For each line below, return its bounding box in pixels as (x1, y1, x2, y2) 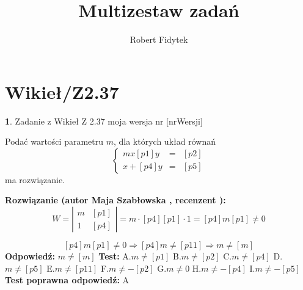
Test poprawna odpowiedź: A (5, 274, 130, 286)
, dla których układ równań (113, 135, 216, 148)
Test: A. (98, 250, 131, 263)
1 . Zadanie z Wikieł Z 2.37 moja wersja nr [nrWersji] (5, 114, 203, 127)
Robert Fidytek (130, 33, 188, 46)
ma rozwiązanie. (5, 173, 65, 186)
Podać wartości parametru (5, 135, 103, 148)
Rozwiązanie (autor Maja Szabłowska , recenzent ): (5, 194, 226, 206)
